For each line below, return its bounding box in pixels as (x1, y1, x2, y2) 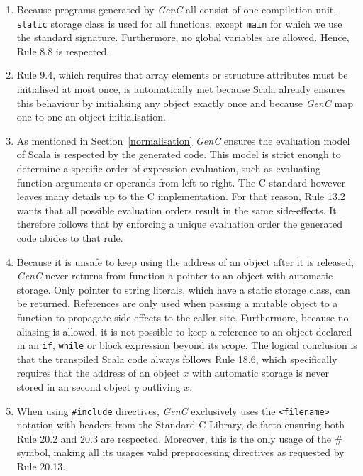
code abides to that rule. (16, 230, 123, 245)
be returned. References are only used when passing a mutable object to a (16, 296, 338, 311)
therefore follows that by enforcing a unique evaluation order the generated (16, 216, 343, 231)
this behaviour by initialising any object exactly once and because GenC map (16, 95, 353, 110)
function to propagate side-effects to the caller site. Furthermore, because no (16, 309, 349, 324)
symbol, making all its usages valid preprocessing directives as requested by (16, 445, 345, 460)
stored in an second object (16, 379, 131, 394)
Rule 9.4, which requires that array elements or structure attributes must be (16, 67, 348, 82)
